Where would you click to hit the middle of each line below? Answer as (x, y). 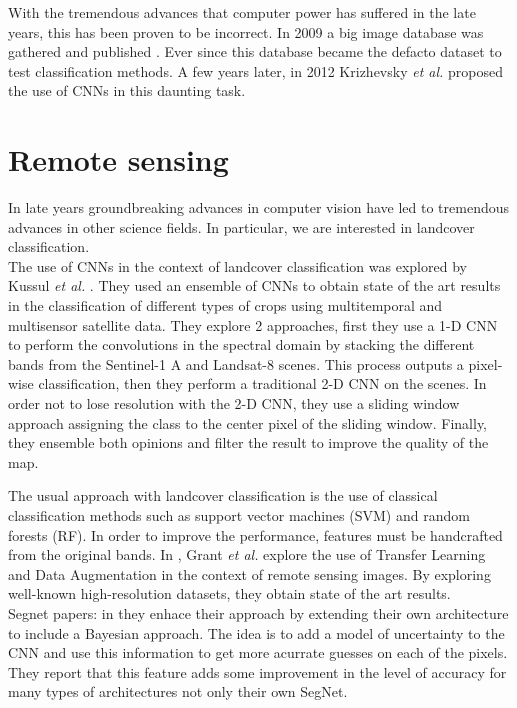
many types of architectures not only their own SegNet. (178, 691)
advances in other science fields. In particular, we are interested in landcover (241, 226)
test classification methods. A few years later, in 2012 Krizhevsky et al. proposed (255, 70)
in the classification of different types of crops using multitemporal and (225, 305)
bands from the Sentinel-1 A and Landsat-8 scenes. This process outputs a (236, 363)
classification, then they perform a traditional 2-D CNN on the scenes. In (262, 383)
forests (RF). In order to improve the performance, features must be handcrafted (255, 534)
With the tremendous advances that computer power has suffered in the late (242, 12)
